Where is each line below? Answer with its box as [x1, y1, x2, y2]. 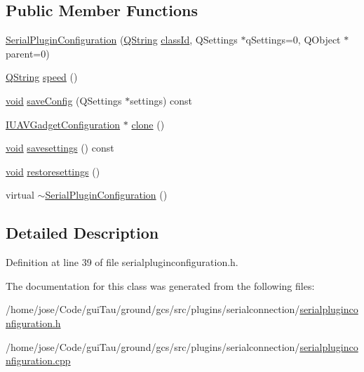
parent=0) [6, 46, 50, 60]
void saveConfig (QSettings [6, 93, 122, 107]
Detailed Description [6, 222, 159, 244]
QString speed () [6, 69, 78, 84]
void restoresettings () [6, 164, 100, 178]
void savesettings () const [6, 140, 114, 155]
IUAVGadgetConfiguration [6, 117, 121, 131]
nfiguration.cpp [6, 353, 71, 368]
